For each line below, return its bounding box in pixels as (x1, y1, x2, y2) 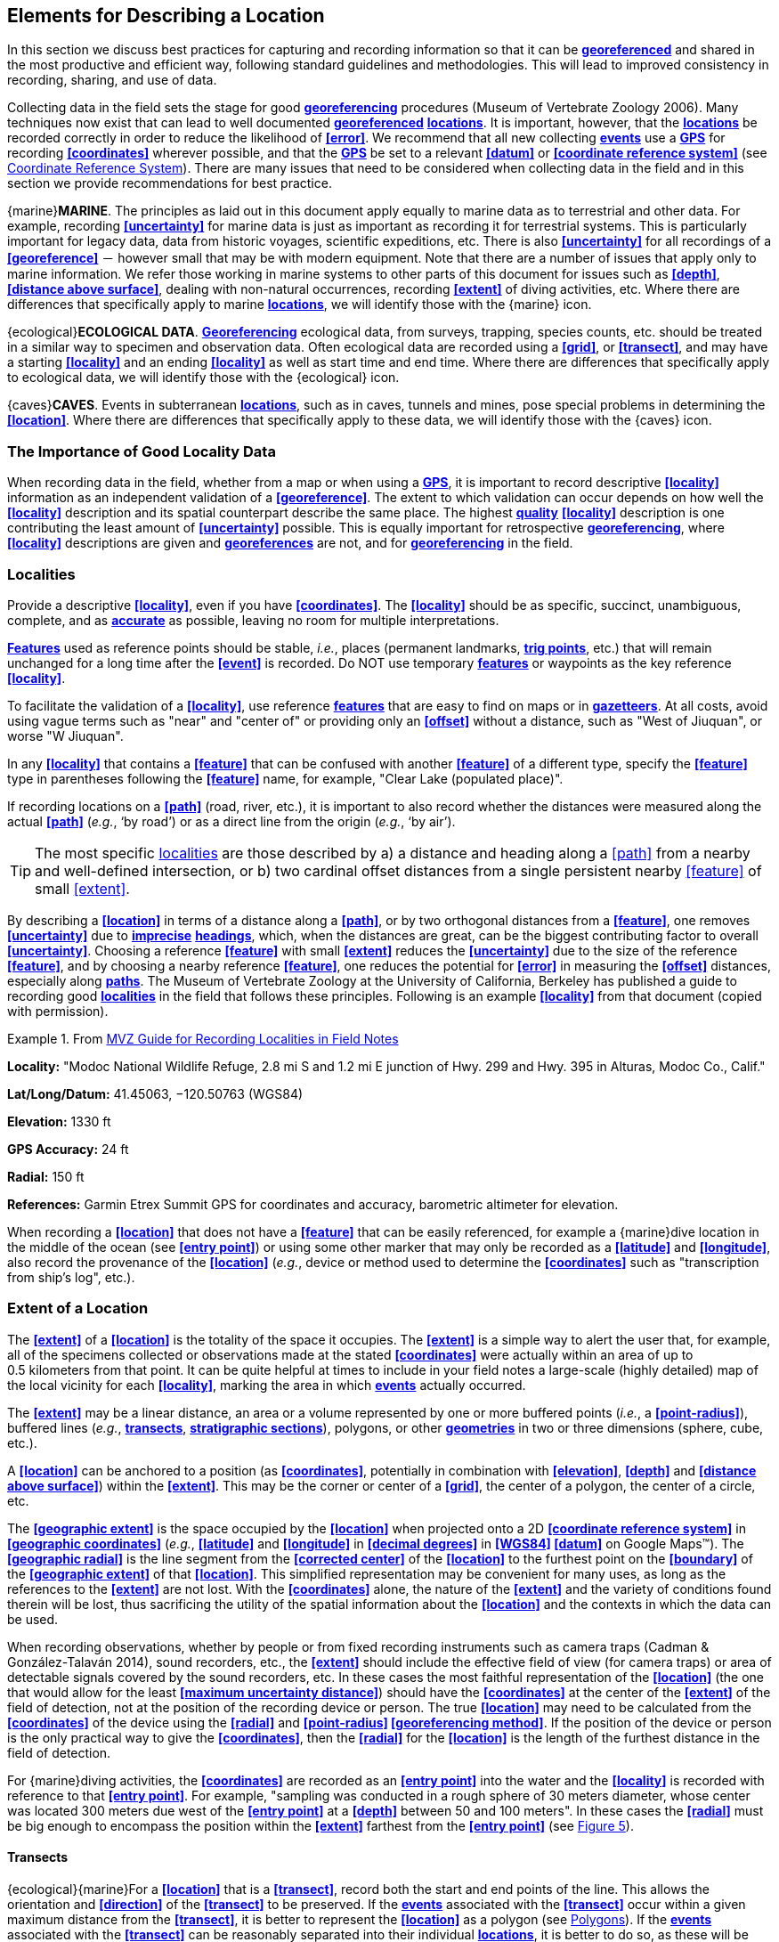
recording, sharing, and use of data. (7, 72, 217, 88)
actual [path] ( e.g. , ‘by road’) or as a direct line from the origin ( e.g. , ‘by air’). (7, 813, 456, 829)
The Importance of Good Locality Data (7, 442, 276, 460)
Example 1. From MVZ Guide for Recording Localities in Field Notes (7, 1030, 399, 1046)
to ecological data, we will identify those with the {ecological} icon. (7, 370, 400, 386)
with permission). (7, 1003, 109, 1019)
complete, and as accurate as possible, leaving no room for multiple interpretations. (7, 612, 499, 628)
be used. (7, 1611, 59, 1627)
